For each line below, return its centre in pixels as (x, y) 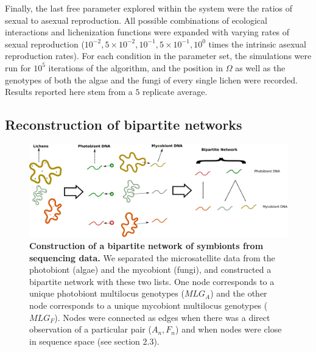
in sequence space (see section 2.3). (94, 341)
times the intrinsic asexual (257, 44)
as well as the (260, 67)
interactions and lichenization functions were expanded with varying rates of (147, 32)
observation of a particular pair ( (90, 329)
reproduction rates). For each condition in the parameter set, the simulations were (158, 56)
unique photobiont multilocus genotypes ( (107, 293)
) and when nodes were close (229, 329)
